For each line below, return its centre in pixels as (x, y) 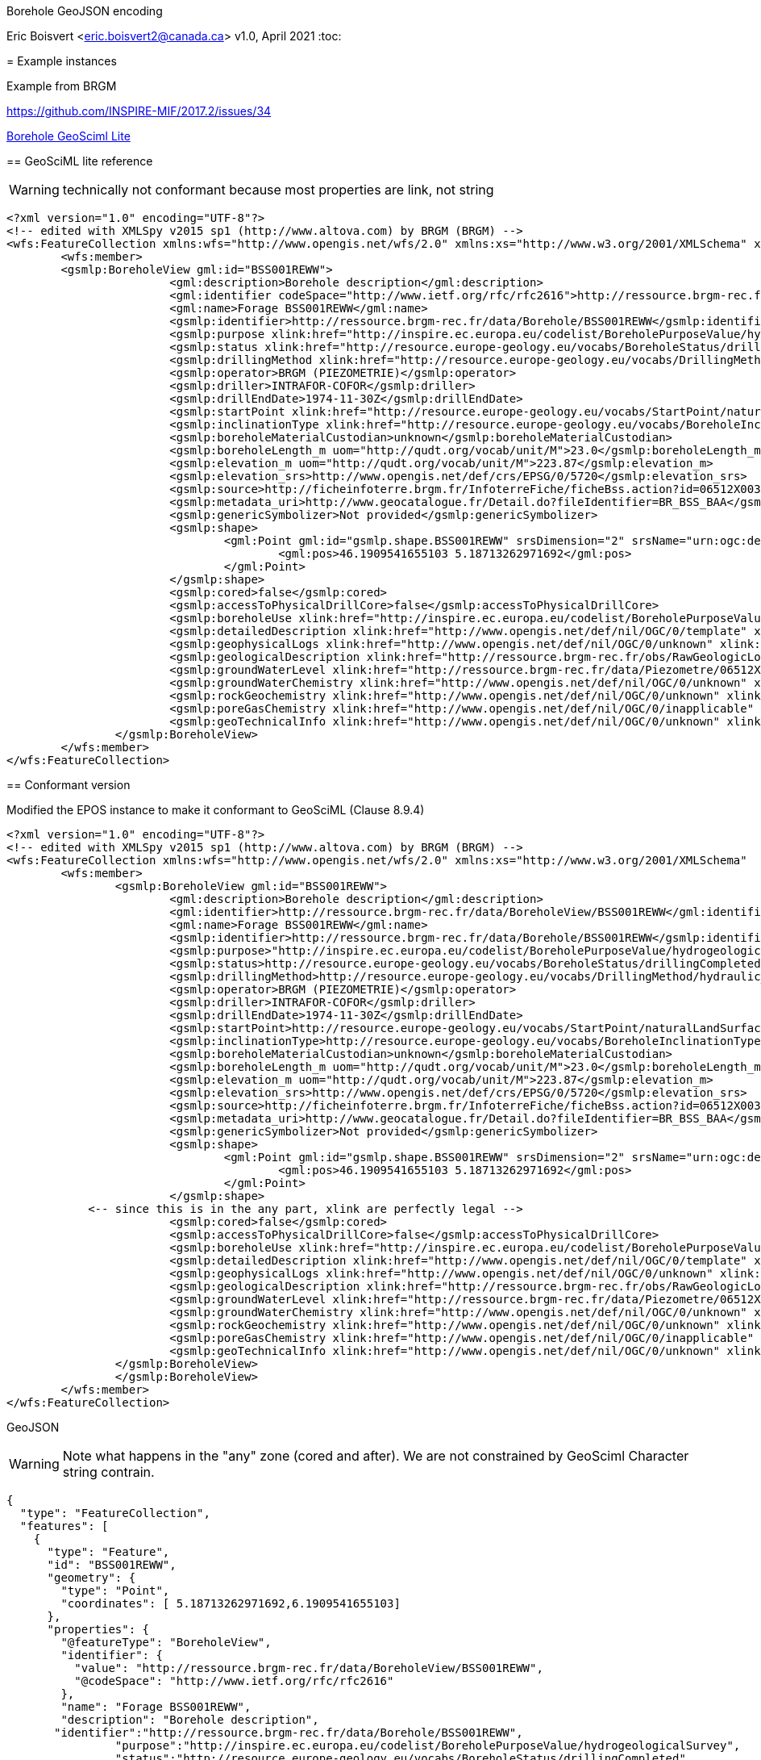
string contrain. (108, 1472)
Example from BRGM (62, 86)
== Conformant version (69, 785)
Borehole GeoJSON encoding (85, 11)
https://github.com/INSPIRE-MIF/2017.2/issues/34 (139, 111)
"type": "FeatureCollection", (115, 1513)
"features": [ (64, 1526)
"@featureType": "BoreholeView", (166, 1642)
